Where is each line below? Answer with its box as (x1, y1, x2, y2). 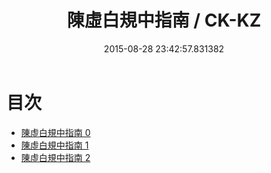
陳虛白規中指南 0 (20, 126, 91, 138)
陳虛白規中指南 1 (20, 139, 89, 151)
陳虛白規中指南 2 (20, 151, 91, 163)
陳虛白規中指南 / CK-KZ (66, 9, 262, 32)
